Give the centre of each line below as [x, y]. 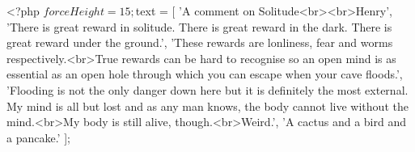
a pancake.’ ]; [38, 137]
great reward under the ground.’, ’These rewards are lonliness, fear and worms [200, 42]
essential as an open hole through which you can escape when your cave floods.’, [205, 74]
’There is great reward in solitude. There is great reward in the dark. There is [199, 26]
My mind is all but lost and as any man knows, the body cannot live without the [207, 106]
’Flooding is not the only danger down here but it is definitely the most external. [207, 89]
